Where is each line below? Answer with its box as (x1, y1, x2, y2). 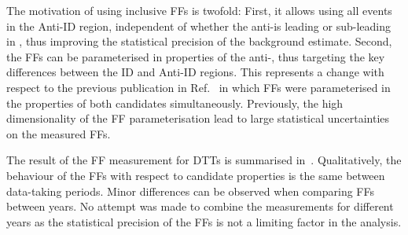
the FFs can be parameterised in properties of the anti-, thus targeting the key (6, 48, 385, 64)
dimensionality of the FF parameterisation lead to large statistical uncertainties (6, 110, 390, 127)
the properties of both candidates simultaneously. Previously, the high (6, 94, 344, 111)
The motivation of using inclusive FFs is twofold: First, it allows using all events (6, 2, 392, 18)
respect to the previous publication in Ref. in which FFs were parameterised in (6, 79, 391, 95)
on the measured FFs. (6, 125, 111, 141)
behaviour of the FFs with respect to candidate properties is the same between (6, 167, 385, 183)
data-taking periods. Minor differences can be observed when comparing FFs (6, 182, 374, 199)
